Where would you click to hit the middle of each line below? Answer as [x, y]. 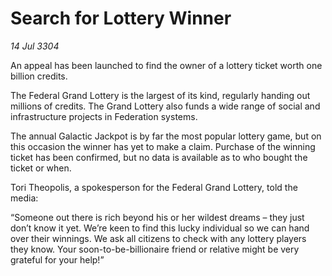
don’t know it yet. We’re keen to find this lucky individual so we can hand [160, 228]
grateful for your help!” [57, 259]
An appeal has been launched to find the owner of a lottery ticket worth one [166, 65]
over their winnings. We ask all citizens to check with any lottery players [158, 238]
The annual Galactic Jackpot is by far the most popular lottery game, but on [166, 136]
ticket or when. [41, 168]
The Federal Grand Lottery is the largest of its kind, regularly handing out [160, 95]
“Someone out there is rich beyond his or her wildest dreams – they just [157, 217]
